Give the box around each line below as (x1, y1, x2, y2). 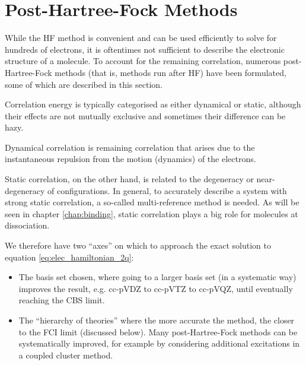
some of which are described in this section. (5, 78, 162, 90)
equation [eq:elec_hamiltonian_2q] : (5, 250, 134, 263)
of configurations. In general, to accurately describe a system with (47, 184, 287, 196)
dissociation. (5, 219, 50, 231)
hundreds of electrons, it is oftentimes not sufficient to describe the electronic (5, 43, 285, 55)
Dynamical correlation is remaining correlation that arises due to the (5, 141, 255, 153)
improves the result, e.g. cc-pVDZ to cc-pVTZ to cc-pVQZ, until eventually (18, 282, 293, 294)
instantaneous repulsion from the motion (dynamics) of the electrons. (5, 153, 256, 165)
